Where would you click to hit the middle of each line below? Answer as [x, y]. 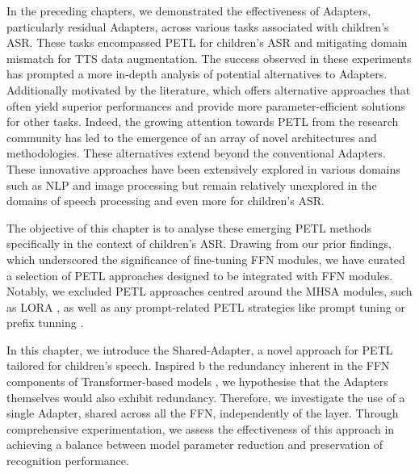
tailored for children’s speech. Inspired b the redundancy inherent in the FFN [198, 365]
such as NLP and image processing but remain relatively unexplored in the [192, 185]
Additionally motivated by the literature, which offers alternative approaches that [209, 89]
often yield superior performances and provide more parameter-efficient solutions [206, 105]
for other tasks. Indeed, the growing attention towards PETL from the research [203, 122]
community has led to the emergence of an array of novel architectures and [192, 137]
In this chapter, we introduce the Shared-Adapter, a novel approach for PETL [200, 349]
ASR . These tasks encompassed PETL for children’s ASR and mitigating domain [207, 42]
